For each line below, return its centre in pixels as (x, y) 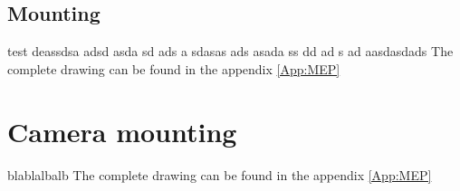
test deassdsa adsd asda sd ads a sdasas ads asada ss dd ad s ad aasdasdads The (230, 51)
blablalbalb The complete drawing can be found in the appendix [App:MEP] (220, 174)
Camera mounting (122, 131)
